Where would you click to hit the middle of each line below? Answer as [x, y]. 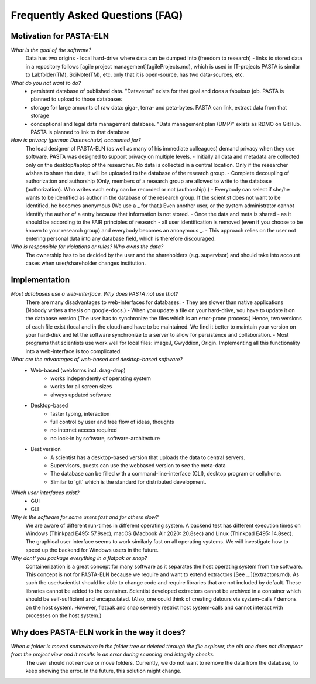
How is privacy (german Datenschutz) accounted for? [76, 140]
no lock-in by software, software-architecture [105, 438]
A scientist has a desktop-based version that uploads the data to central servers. [148, 457]
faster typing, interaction [80, 413]
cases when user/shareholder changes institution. [86, 263]
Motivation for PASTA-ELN [60, 36]
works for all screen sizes [81, 387]
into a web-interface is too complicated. [74, 351]
